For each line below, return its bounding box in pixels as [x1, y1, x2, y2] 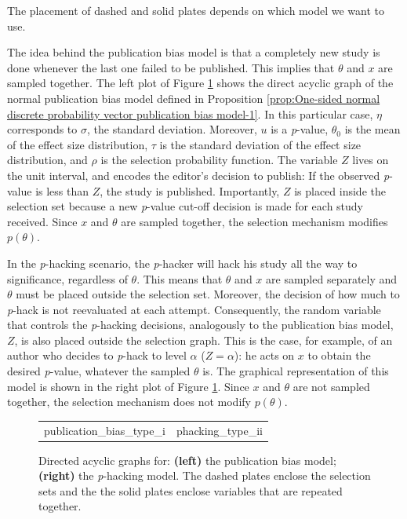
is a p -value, [271, 121, 329, 137]
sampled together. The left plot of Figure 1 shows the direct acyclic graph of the [7, 75, 394, 91]
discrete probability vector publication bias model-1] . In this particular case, [7, 105, 373, 122]
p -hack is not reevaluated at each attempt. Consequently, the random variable [7, 301, 381, 317]
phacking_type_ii [176, 422, 263, 438]
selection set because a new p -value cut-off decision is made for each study [7, 198, 364, 214]
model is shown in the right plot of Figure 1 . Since [7, 378, 249, 394]
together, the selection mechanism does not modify [7, 393, 251, 410]
